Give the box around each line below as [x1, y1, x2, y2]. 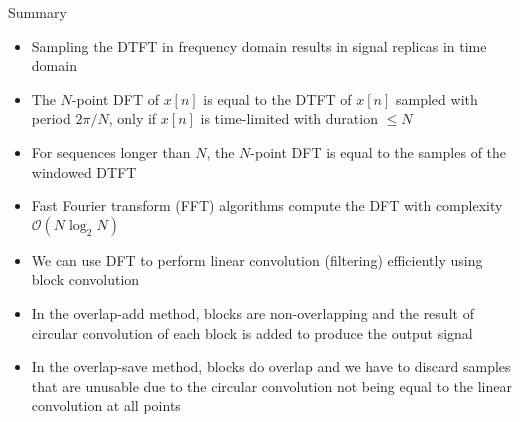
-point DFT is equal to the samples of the [250, 141, 507, 162]
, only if [108, 108, 157, 129]
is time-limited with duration [200, 108, 378, 129]
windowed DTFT [31, 161, 137, 182]
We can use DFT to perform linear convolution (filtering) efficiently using [31, 249, 483, 270]
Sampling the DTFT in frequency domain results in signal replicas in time [31, 35, 487, 56]
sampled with [396, 88, 478, 109]
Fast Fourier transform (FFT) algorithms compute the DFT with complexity [31, 195, 503, 216]
